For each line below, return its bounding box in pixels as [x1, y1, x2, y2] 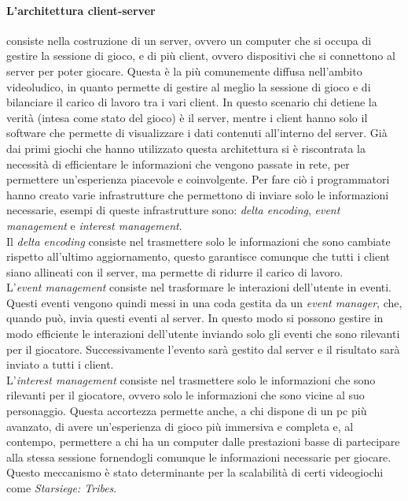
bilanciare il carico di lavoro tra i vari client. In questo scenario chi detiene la [6, 94, 377, 110]
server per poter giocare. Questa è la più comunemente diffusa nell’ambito [6, 62, 362, 79]
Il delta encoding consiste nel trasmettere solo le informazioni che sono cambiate [6, 232, 391, 249]
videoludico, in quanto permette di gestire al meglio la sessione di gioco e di [6, 78, 371, 95]
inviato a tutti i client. [6, 356, 114, 373]
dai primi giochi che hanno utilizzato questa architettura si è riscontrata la [6, 139, 366, 156]
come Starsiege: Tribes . [6, 480, 117, 496]
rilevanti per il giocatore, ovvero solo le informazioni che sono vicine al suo [6, 387, 365, 403]
